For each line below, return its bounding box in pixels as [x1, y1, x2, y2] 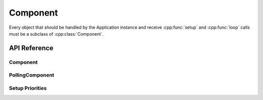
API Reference [9, 44, 54, 52]
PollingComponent [9, 72, 55, 79]
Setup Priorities [9, 84, 47, 91]
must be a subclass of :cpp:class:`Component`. [9, 31, 104, 37]
